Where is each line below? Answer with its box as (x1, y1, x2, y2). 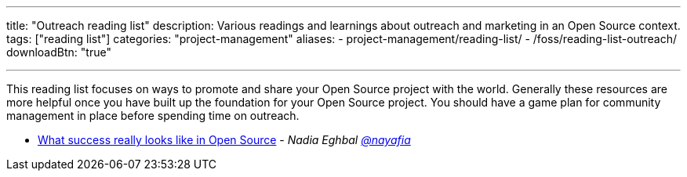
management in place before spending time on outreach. (6, 109, 300, 122)
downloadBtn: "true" (6, 45, 111, 59)
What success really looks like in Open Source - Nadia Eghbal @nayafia (38, 133, 411, 146)
